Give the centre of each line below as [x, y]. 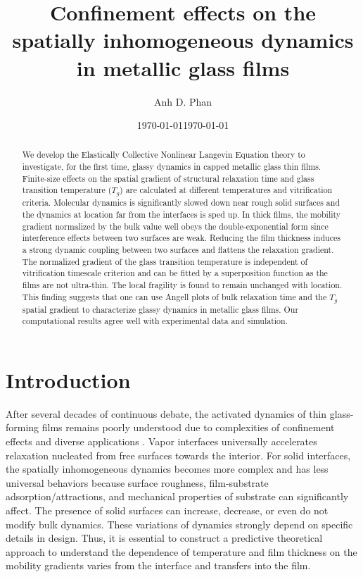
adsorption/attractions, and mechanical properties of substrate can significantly [177, 496]
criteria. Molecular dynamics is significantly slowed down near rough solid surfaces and [181, 203]
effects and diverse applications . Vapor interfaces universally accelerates [161, 441]
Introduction [68, 379]
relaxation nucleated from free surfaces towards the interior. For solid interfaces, [178, 455]
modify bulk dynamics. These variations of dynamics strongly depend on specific [179, 524]
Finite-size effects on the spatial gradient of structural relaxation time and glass [168, 178]
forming [23, 427]
